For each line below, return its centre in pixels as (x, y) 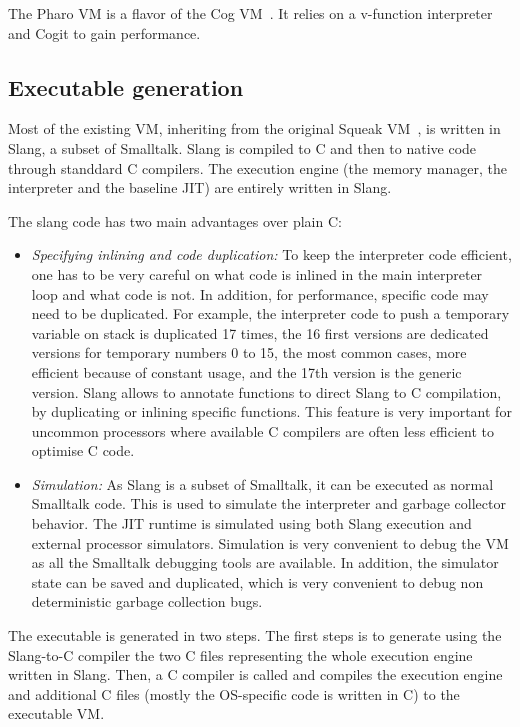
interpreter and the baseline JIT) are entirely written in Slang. (200, 187)
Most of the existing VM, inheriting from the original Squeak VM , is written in (254, 128)
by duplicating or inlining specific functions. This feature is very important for (271, 411)
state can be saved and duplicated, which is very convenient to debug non (257, 581)
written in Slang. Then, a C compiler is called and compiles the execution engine (255, 674)
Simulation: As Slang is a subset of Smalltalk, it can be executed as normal (262, 483)
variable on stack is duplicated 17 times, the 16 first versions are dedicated (260, 332)
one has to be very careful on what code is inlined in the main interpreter (257, 273)
